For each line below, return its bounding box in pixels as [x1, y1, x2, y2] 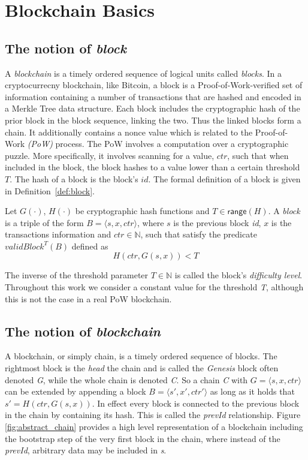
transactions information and [5, 228, 111, 240]
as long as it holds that [210, 385, 295, 398]
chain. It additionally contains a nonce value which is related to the [5, 125, 253, 138]
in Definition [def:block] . [5, 184, 95, 197]
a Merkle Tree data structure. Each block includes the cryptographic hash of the [5, 102, 300, 115]
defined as [71, 239, 108, 252]
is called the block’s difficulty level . [174, 269, 303, 281]
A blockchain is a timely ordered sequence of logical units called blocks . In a [5, 67, 282, 79]
